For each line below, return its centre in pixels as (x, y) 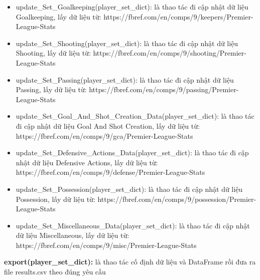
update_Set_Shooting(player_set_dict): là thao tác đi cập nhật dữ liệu (127, 43)
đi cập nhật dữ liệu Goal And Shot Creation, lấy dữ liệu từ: (108, 125)
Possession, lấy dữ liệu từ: (55, 199)
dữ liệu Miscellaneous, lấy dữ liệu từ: (73, 235)
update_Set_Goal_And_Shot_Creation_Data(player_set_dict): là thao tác (135, 116)
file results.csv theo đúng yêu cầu (55, 272)
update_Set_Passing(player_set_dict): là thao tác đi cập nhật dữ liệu (125, 79)
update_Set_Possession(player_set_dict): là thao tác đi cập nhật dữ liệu (129, 189)
